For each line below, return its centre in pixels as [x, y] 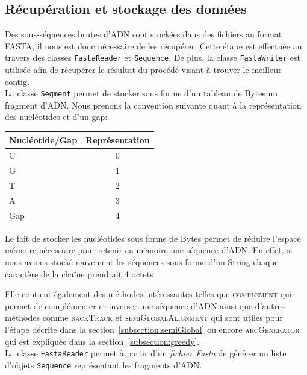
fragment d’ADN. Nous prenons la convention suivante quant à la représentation [153, 105]
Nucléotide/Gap [43, 140]
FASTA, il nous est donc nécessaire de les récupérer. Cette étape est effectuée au [153, 46]
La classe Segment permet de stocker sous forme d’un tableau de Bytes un [141, 93]
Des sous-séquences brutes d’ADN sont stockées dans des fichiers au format [144, 34]
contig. [17, 81]
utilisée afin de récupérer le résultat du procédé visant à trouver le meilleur [143, 70]
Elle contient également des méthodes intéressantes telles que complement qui [148, 294]
